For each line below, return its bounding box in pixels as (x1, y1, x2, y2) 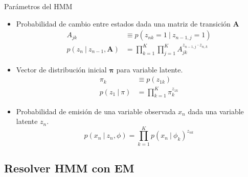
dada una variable (188, 106, 244, 116)
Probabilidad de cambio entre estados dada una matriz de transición (16, 18, 231, 29)
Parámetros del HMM (4, 1, 73, 11)
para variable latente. (116, 64, 183, 74)
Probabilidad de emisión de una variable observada (16, 106, 176, 116)
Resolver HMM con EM (4, 160, 134, 176)
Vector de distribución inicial (16, 64, 107, 74)
